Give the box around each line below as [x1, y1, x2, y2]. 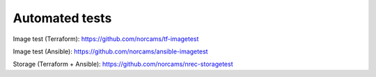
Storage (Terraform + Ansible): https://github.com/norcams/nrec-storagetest [13, 60, 233, 69]
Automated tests [13, 10, 112, 26]
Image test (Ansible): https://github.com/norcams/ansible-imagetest [13, 47, 208, 55]
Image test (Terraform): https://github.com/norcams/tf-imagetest [13, 35, 199, 43]
